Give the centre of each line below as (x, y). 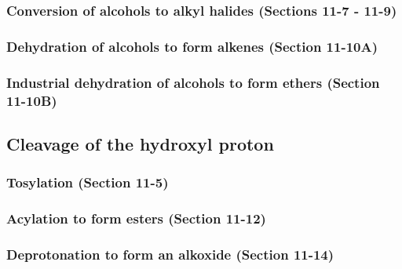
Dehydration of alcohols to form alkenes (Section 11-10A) (192, 46)
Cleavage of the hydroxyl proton (140, 143)
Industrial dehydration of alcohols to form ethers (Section (193, 82)
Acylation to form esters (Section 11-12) (136, 218)
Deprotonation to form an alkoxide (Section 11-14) (170, 254)
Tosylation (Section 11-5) (88, 182)
